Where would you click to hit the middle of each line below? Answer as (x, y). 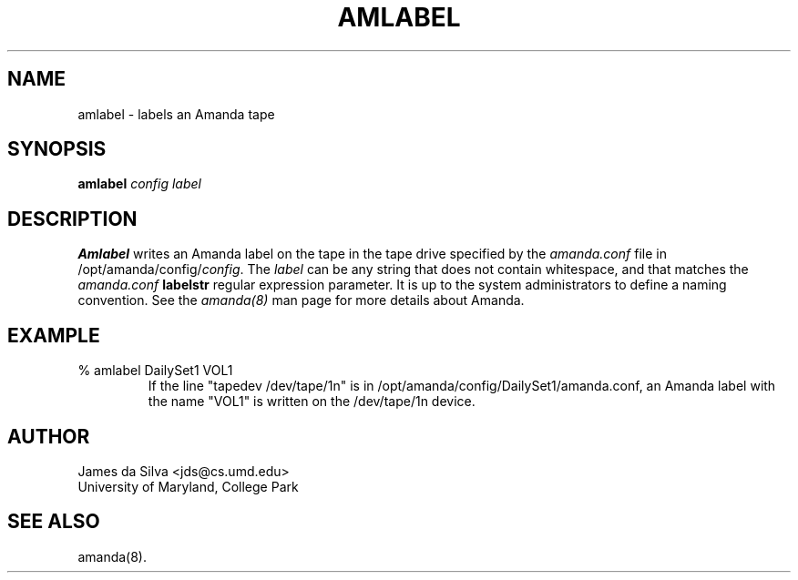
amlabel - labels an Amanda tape (176, 114)
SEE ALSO (54, 522)
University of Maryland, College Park (188, 486)
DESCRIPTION (72, 219)
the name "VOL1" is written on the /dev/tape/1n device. (312, 402)
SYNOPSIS (57, 149)
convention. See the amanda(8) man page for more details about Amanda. (301, 300)
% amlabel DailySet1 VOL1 (155, 371)
